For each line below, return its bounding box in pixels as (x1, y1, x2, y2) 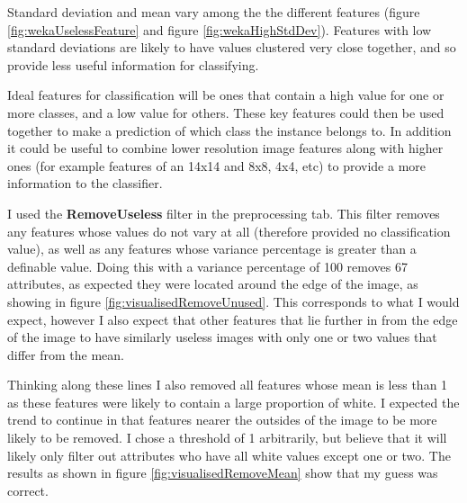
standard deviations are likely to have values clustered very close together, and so (7, 38, 456, 57)
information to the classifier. (7, 174, 163, 193)
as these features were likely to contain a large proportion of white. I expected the (7, 392, 460, 411)
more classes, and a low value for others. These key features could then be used (7, 103, 445, 121)
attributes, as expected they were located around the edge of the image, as (7, 274, 418, 293)
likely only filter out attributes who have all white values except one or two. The (7, 445, 451, 464)
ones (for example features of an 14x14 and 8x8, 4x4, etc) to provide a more (7, 156, 427, 175)
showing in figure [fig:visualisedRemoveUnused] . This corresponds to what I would (7, 292, 460, 310)
